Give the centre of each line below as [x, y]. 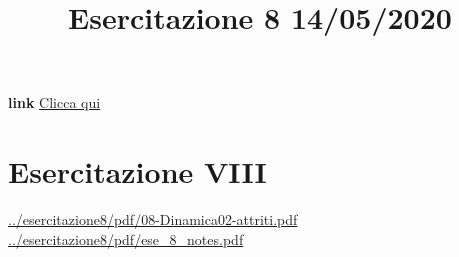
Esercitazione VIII [137, 171]
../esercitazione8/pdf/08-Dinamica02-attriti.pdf [153, 219]
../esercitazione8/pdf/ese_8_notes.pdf [126, 238]
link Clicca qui [54, 102]
